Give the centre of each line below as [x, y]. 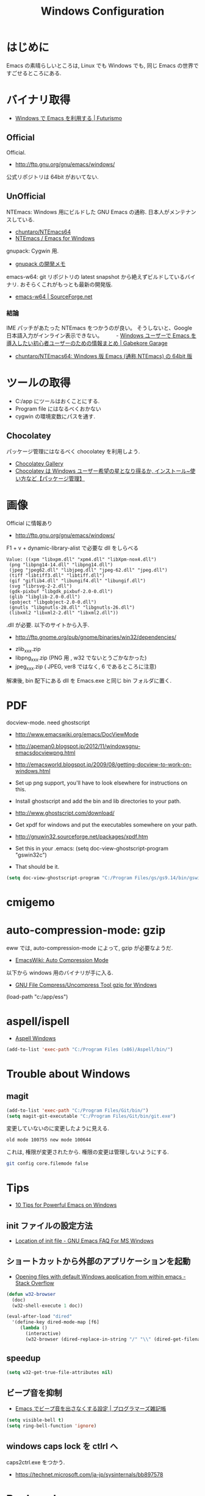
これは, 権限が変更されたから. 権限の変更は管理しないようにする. [88, 1152]
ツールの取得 [39, 383]
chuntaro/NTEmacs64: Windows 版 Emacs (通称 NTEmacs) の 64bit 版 [104, 356]
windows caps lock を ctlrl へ [62, 1446]
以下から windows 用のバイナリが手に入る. [60, 973]
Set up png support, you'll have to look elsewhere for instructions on [101, 783]
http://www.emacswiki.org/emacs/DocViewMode [77, 734]
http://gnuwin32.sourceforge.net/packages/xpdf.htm [81, 836]
